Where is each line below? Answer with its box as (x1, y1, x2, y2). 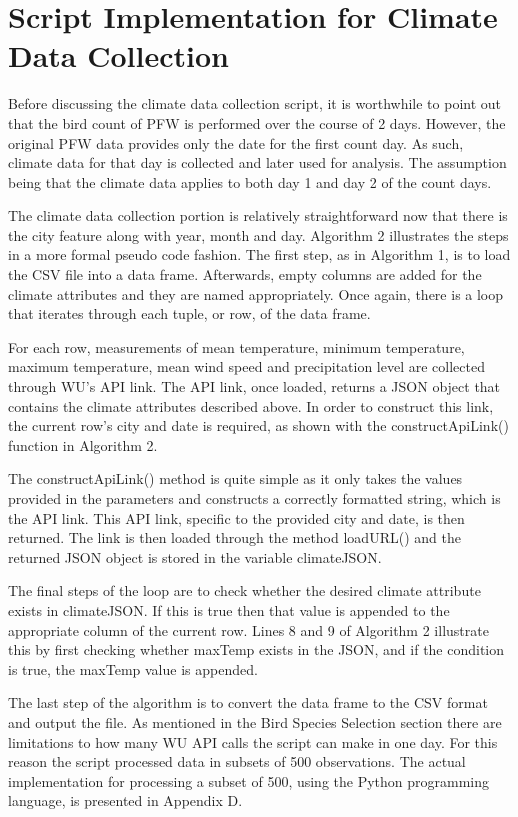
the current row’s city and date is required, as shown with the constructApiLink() (8, 415, 509, 436)
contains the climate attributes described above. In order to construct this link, (8, 395, 494, 416)
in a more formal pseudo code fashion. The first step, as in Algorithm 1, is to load (8, 244, 511, 265)
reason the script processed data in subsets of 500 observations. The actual (8, 751, 466, 772)
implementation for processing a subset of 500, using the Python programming (8, 770, 490, 791)
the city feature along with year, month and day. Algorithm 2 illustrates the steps (8, 224, 509, 245)
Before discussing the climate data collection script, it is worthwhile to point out (8, 93, 502, 114)
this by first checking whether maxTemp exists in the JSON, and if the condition (8, 639, 505, 660)
